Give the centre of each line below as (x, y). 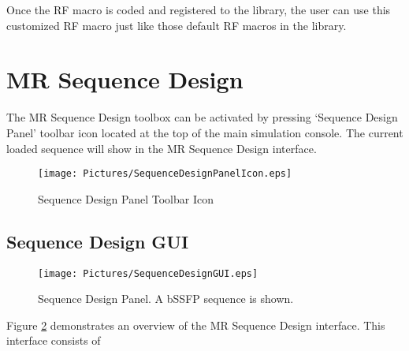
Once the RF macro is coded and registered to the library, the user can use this (199, 9)
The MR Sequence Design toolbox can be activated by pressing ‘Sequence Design (202, 117)
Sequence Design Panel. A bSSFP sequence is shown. (166, 299)
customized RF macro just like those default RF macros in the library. (177, 25)
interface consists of (54, 340)
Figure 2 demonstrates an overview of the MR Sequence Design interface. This (196, 325)
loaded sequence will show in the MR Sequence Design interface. (162, 148)
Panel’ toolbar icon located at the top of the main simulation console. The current (205, 132)
